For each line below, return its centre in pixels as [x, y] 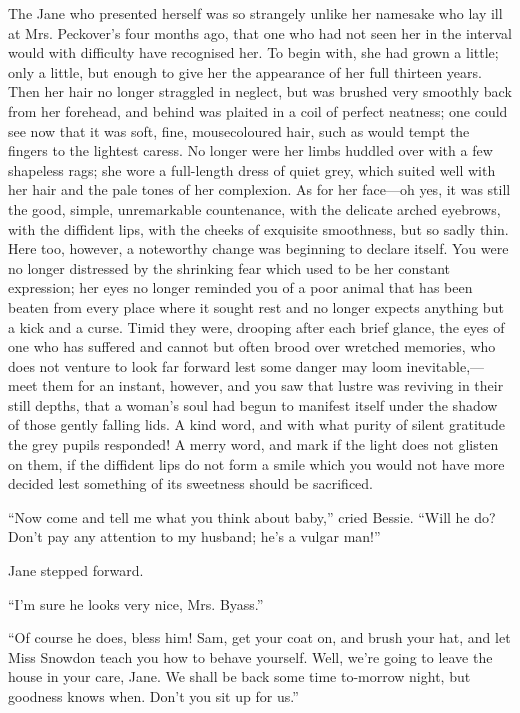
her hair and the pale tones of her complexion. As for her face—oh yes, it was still [259, 189]
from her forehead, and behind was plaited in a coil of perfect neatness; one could [258, 110]
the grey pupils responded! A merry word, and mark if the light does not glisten [253, 444]
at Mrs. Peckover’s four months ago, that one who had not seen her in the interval [260, 32]
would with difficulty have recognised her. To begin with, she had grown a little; [253, 52]
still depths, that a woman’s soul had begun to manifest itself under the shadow [253, 404]
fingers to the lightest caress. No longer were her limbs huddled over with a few [250, 150]
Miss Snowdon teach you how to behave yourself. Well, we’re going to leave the [250, 656]
